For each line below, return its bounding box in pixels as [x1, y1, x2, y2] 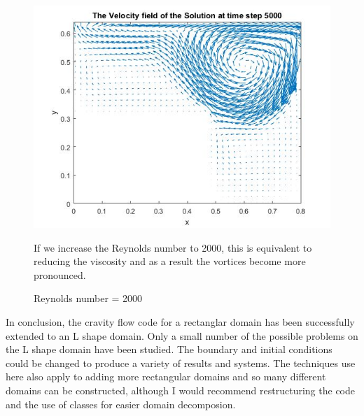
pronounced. [34, 267, 86, 282]
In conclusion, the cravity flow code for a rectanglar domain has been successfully [6, 314, 355, 329]
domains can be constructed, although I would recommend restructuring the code [6, 382, 355, 397]
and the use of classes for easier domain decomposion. [6, 396, 236, 411]
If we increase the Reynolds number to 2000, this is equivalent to [34, 240, 312, 254]
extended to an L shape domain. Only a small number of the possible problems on [6, 328, 358, 343]
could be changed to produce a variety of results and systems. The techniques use [6, 355, 356, 370]
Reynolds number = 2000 [34, 291, 143, 306]
